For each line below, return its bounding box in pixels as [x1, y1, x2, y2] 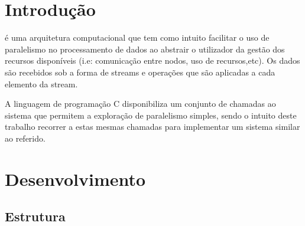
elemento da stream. [5, 77, 78, 90]
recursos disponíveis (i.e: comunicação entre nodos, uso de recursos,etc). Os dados [5, 54, 300, 67]
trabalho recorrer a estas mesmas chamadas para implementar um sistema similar [5, 120, 300, 133]
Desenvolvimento [5, 166, 146, 191]
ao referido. [5, 132, 46, 144]
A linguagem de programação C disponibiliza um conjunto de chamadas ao [5, 97, 276, 110]
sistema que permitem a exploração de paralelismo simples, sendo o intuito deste [5, 109, 297, 121]
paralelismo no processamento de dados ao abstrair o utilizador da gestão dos [5, 42, 285, 55]
